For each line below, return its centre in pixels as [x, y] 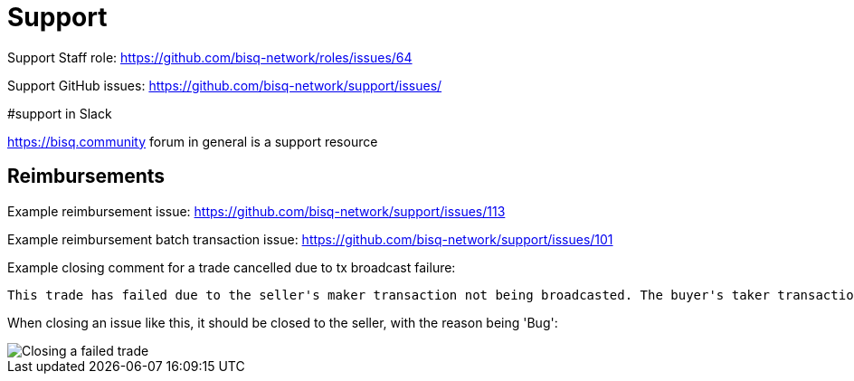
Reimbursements [86, 176]
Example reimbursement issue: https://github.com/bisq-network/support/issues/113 [256, 211]
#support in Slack [60, 113]
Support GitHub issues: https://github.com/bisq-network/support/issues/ [225, 85]
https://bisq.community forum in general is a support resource [193, 141]
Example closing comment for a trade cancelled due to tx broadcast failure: [232, 267]
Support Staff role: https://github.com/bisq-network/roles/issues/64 [210, 57]
